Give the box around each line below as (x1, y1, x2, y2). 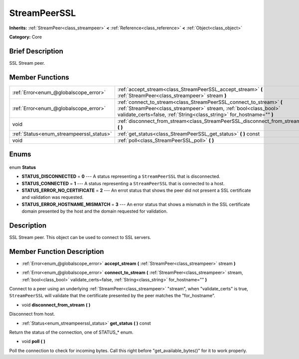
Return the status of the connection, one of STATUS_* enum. (9, 329, 134, 336)
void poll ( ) (21, 339, 46, 345)
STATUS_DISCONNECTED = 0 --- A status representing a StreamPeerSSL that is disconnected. (21, 173, 220, 179)
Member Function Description (9, 247, 104, 256)
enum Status (9, 164, 36, 170)
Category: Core (9, 34, 42, 40)
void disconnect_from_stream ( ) (21, 302, 91, 308)
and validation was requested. (21, 194, 84, 200)
